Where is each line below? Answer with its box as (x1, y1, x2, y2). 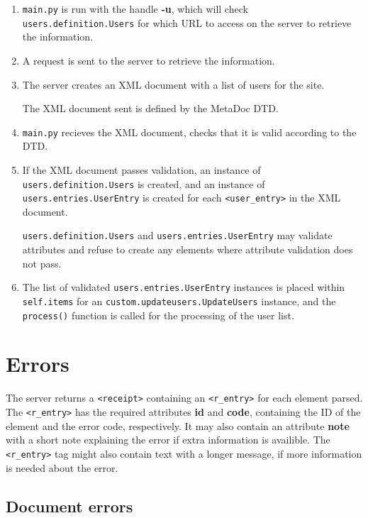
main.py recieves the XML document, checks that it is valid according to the (22, 124, 357, 139)
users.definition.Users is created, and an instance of (22, 176, 265, 191)
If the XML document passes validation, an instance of (22, 162, 261, 177)
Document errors (6, 495, 133, 517)
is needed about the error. (6, 460, 118, 475)
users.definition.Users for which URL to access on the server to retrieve (22, 15, 352, 30)
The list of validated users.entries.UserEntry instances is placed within (22, 280, 345, 294)
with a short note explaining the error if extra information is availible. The (6, 432, 330, 447)
